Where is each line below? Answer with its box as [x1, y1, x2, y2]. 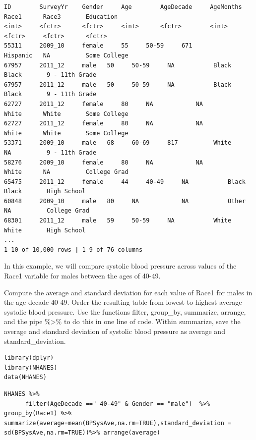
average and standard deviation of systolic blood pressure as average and [4, 326, 225, 336]
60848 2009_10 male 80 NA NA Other [4, 197, 246, 205]
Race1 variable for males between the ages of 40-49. [4, 271, 161, 281]
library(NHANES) [4, 364, 58, 371]
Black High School [4, 188, 86, 195]
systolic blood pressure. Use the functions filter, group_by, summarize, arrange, [4, 306, 246, 317]
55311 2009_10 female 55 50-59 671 [4, 42, 192, 50]
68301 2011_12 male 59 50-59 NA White [4, 217, 232, 224]
